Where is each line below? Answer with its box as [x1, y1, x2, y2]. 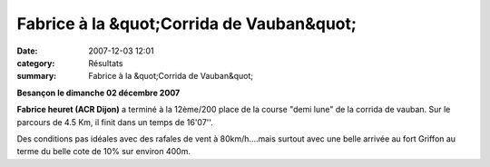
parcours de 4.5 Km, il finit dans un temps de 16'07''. [16, 116, 213, 127]
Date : [16, 45, 38, 56]
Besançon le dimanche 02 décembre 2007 [16, 87, 181, 98]
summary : [16, 71, 57, 82]
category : [16, 57, 55, 68]
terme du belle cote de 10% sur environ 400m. [16, 146, 191, 157]
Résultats [88, 57, 123, 68]
